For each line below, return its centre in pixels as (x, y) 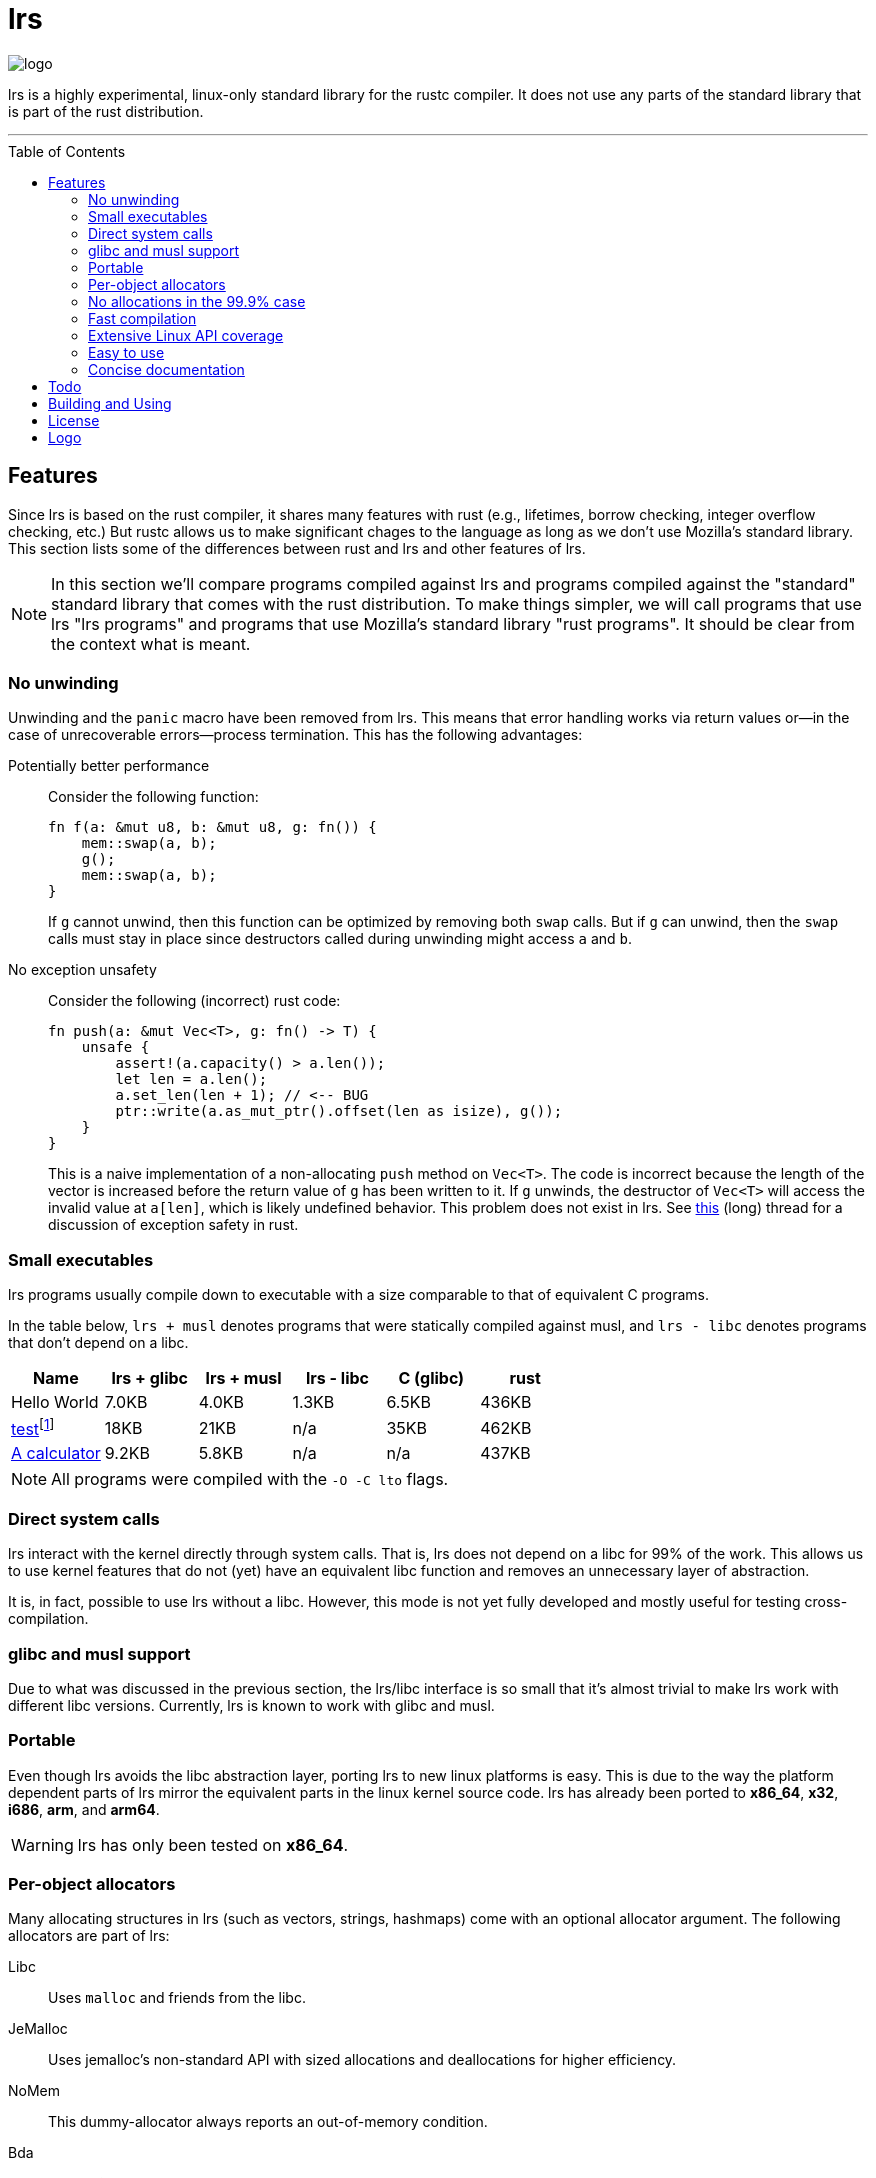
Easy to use (126, 352)
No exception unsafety (82, 970)
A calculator (56, 1453)
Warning (42, 1844)
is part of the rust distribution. (106, 111)
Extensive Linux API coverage (186, 335)
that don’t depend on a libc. (98, 1343)
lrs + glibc (150, 1378)
